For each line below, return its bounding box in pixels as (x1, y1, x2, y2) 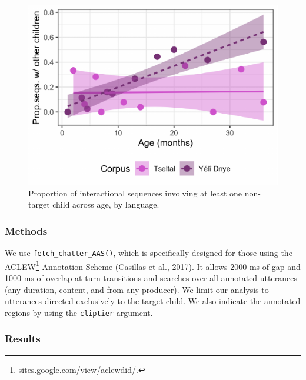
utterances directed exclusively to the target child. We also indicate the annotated (5, 295, 301, 307)
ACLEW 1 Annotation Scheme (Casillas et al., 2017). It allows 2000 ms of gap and (5, 258, 301, 272)
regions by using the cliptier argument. (5, 306, 153, 318)
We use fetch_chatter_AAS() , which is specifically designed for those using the (5, 246, 292, 259)
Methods (5, 223, 48, 238)
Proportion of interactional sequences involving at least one (28, 186, 242, 199)
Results (5, 331, 41, 346)
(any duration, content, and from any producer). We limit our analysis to (5, 283, 269, 295)
